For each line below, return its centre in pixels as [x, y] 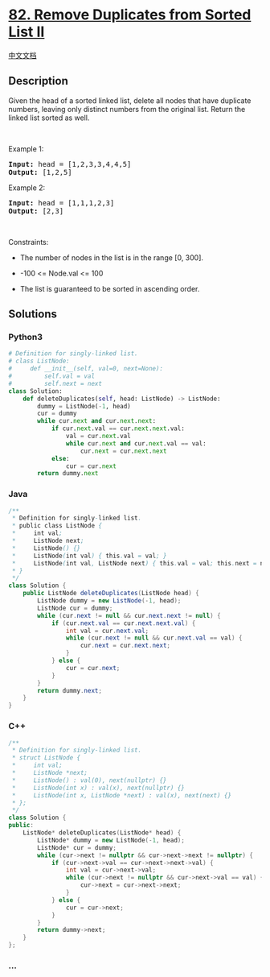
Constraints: [29, 242]
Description [38, 81]
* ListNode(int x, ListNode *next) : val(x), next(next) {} [121, 795]
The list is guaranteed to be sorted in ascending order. [110, 288]
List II [27, 32]
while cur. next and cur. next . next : [97, 421]
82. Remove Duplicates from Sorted [130, 15]
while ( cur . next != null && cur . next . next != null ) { [129, 615]
